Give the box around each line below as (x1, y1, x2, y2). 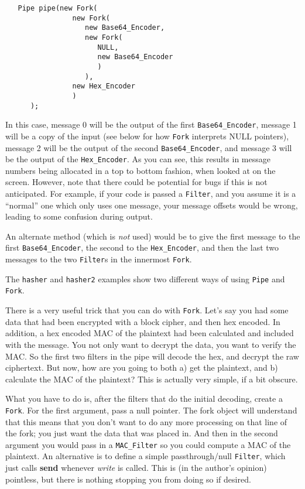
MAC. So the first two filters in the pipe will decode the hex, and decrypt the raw (5, 350, 299, 362)
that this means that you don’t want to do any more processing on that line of (5, 415, 287, 428)
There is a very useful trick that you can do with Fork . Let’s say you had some (5, 304, 289, 316)
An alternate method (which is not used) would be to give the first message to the (5, 230, 300, 242)
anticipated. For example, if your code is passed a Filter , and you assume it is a (5, 187, 296, 200)
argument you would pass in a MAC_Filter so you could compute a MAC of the (5, 438, 291, 450)
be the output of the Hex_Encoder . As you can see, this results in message (5, 153, 271, 165)
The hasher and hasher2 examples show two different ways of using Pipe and (5, 272, 285, 285)
